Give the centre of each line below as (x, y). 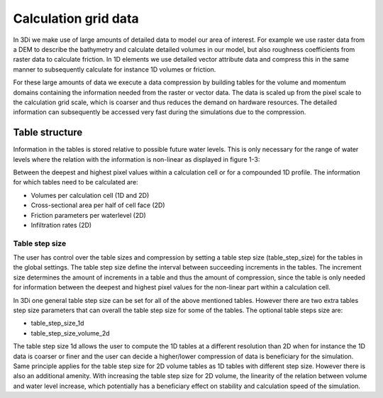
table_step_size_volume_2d (70, 333)
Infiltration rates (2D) (61, 225)
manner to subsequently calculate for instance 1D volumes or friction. (115, 69)
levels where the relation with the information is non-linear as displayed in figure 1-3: (137, 159)
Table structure (48, 132)
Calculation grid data (76, 18)
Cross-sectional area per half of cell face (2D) (98, 205)
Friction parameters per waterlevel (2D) (89, 215)
